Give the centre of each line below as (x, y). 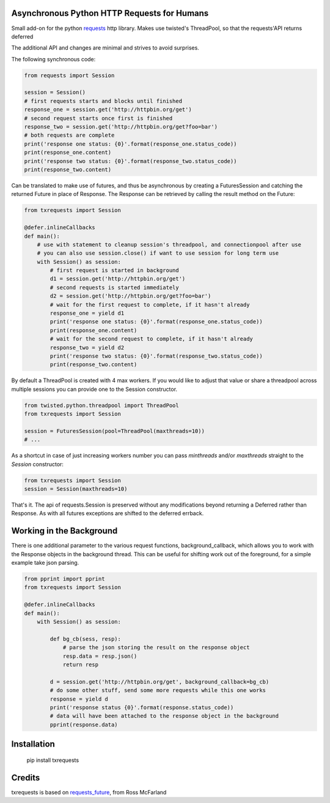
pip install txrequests (53, 760)
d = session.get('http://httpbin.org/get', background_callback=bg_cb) (159, 682)
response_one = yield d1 (87, 313)
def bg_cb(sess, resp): (86, 639)
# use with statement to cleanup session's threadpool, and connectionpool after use (169, 244)
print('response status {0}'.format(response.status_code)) (142, 707)
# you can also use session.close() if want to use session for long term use (158, 253)
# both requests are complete (69, 135)
